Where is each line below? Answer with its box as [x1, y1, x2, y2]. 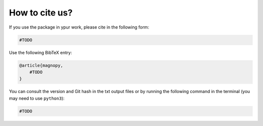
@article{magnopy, [19, 63, 63, 68]
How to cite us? [9, 7, 73, 18]
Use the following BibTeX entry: [9, 49, 73, 55]
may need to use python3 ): [9, 95, 65, 101]
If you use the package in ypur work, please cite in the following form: [9, 24, 150, 30]
